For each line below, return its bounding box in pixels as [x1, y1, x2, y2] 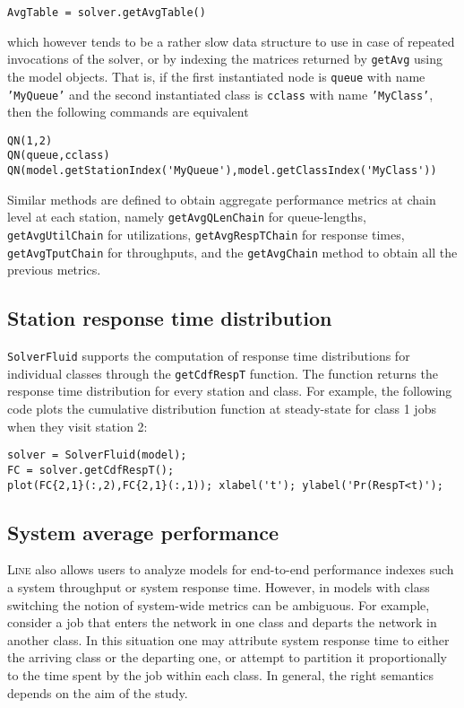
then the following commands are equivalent [7, 102, 249, 121]
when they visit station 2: [7, 416, 148, 435]
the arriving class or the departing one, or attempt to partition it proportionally [7, 648, 447, 667]
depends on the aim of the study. [7, 683, 188, 702]
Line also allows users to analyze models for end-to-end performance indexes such [7, 560, 454, 579]
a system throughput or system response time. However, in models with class [7, 578, 430, 596]
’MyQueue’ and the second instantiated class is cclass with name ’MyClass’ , [7, 84, 434, 103]
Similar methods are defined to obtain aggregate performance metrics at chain [7, 189, 436, 208]
